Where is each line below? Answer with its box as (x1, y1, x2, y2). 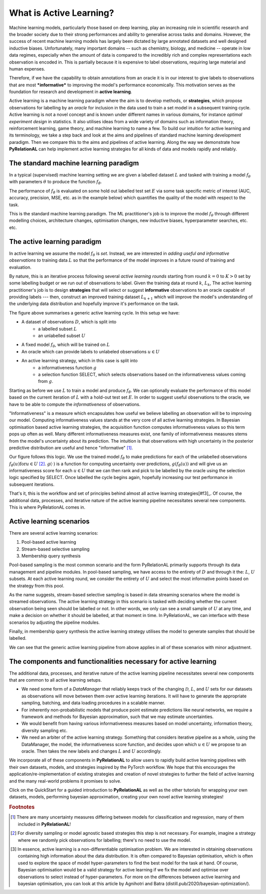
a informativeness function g (38, 365, 97, 371)
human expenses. (9, 66, 45, 71)
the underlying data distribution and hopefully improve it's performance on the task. (9, 301, 179, 307)
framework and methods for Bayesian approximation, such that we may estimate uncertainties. (21, 714, 214, 720)
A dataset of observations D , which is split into (21, 319, 117, 325)
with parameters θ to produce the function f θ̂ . (9, 179, 102, 186)
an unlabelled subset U (38, 333, 86, 339)
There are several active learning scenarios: (9, 530, 99, 536)
